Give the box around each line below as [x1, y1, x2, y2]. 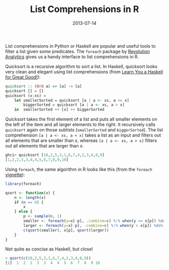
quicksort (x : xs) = [5, 93, 46, 98]
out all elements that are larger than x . [5, 143, 84, 149]
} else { [14, 209, 33, 214]
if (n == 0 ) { [14, 200, 44, 205]
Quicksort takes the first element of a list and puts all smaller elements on [5, 116, 157, 122]
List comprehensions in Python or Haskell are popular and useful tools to [5, 43, 156, 49]
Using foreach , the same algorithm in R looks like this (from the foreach [5, 166, 152, 172]
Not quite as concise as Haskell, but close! [5, 246, 93, 252]
